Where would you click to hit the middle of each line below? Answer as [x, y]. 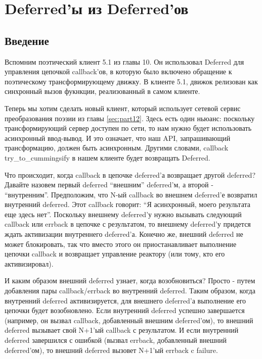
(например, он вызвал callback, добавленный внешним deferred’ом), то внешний [129, 320]
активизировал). [29, 263]
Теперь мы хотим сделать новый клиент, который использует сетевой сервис [123, 108]
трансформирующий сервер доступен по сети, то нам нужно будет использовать [128, 128]
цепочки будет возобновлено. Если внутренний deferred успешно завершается [125, 310]
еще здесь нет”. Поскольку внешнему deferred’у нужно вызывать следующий [123, 214]
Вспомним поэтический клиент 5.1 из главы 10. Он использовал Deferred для [124, 61]
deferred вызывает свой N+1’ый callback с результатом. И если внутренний [122, 330]
